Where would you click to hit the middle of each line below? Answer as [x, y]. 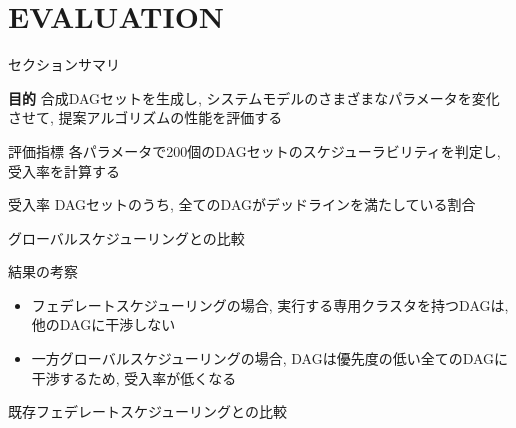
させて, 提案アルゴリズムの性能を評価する [145, 117]
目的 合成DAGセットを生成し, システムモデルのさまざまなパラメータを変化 [254, 97]
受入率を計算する [64, 170]
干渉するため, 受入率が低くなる [134, 377]
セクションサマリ [64, 64]
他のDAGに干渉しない [103, 324]
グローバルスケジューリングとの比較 [126, 237]
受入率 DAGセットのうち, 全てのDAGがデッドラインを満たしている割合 [242, 204]
